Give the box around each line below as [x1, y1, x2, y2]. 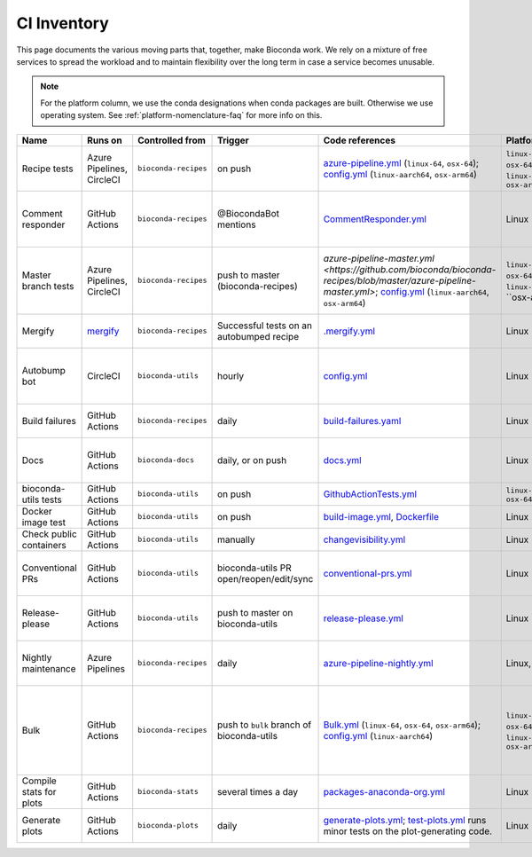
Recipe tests [21, 162, 74, 175]
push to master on [217, 606, 293, 618]
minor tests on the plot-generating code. [323, 825, 492, 837]
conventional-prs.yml [323, 567, 412, 579]
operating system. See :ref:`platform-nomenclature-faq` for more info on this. [40, 110, 323, 121]
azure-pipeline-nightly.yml [323, 657, 434, 669]
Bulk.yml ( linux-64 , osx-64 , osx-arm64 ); [323, 719, 481, 731]
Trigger [217, 134, 250, 146]
